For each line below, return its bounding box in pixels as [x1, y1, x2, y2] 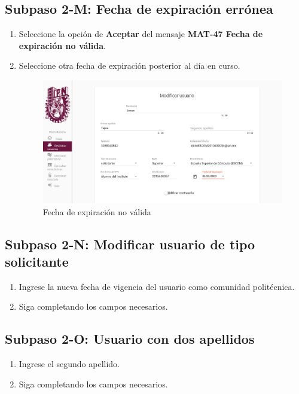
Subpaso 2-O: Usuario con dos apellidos [5, 329, 255, 348]
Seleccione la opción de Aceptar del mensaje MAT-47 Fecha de [19, 28, 263, 40]
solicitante [5, 252, 69, 270]
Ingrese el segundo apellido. [19, 358, 120, 370]
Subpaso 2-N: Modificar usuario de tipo [5, 234, 255, 253]
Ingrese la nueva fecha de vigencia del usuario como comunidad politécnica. [19, 280, 295, 292]
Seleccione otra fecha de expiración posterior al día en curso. [19, 59, 240, 72]
